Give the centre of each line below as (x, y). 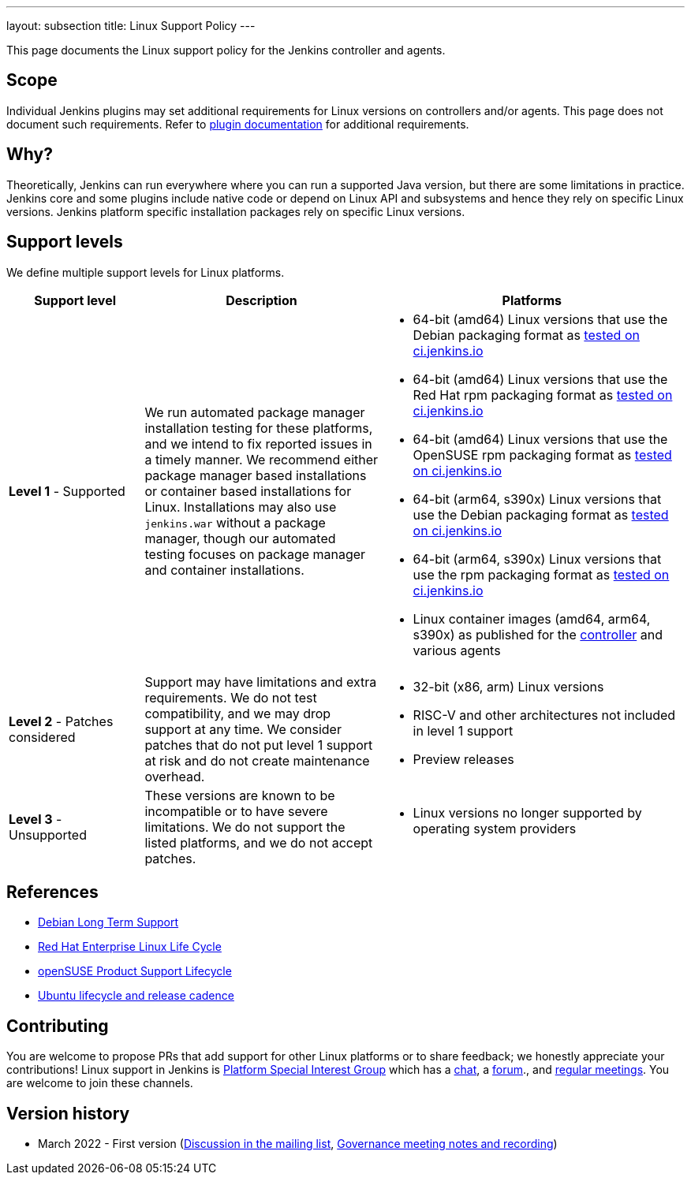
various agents (457, 650)
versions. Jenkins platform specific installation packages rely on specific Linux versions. (236, 211)
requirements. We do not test (231, 697)
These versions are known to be (240, 795)
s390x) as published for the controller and (538, 634)
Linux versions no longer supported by (527, 812)
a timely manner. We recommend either (261, 459)
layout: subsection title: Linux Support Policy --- (131, 26)
